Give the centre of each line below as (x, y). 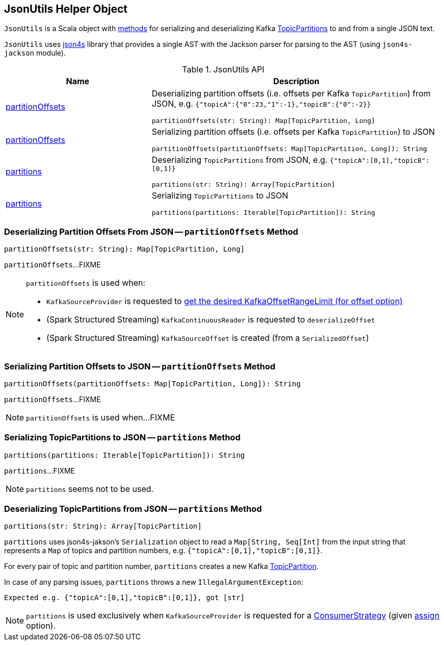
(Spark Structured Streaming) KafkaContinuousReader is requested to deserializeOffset (211, 320)
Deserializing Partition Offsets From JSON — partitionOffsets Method (151, 231)
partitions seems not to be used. (90, 489)
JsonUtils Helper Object (66, 9)
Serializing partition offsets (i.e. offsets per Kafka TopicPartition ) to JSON (293, 132)
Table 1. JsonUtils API (223, 70)
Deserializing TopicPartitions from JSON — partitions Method (133, 509)
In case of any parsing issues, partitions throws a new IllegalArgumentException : (154, 582)
